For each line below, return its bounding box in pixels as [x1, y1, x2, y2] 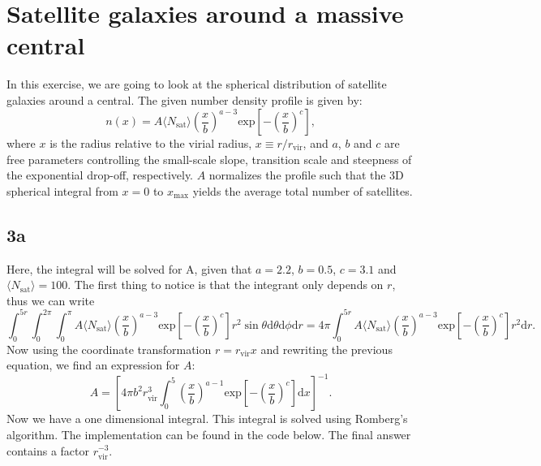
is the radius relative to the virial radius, [49, 135, 252, 151]
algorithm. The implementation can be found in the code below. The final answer [6, 425, 411, 442]
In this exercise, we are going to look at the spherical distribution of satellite [6, 76, 387, 93]
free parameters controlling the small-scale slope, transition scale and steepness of [6, 150, 412, 167]
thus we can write [6, 291, 95, 309]
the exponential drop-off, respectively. [6, 166, 194, 183]
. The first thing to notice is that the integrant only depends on [67, 276, 384, 293]
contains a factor [6, 442, 90, 459]
